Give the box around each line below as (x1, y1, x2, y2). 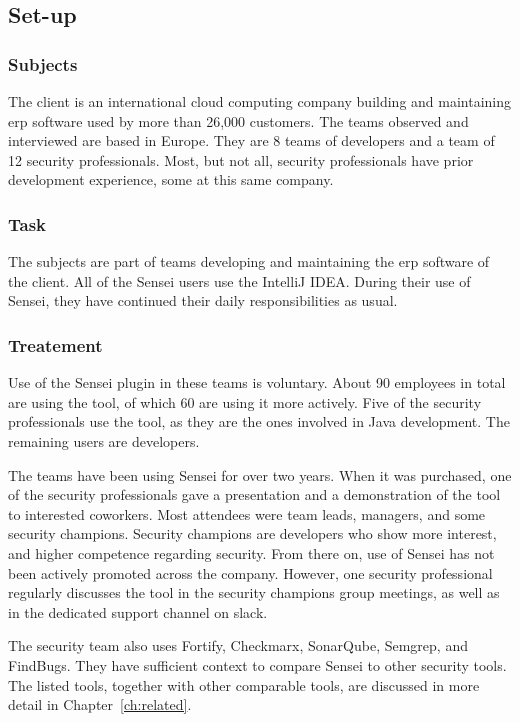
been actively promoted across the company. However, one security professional (8, 562, 493, 583)
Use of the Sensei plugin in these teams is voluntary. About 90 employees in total (8, 372, 506, 393)
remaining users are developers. (8, 430, 200, 451)
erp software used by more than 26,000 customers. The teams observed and (8, 110, 469, 131)
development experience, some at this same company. (8, 169, 334, 190)
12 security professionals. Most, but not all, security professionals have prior (8, 149, 474, 170)
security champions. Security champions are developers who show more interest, (8, 523, 497, 544)
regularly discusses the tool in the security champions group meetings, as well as (8, 582, 500, 603)
